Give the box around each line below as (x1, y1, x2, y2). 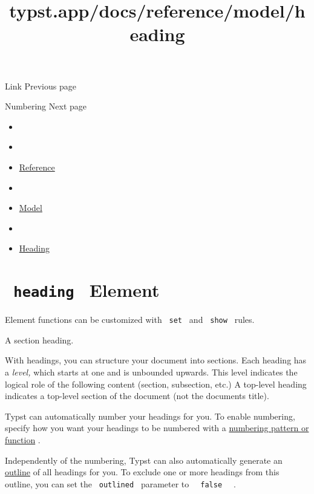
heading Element (13, 278, 160, 302)
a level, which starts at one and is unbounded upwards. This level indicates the (5, 366, 298, 378)
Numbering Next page (5, 100, 87, 112)
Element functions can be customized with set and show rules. (5, 313, 255, 326)
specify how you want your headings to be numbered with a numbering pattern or (5, 421, 309, 434)
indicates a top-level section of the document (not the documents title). (5, 389, 269, 402)
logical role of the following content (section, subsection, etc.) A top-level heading (5, 377, 307, 390)
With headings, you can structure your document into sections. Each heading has (5, 354, 307, 366)
